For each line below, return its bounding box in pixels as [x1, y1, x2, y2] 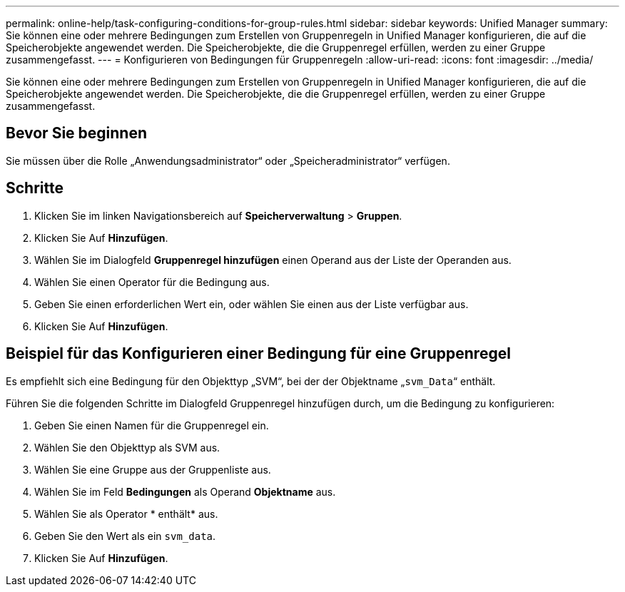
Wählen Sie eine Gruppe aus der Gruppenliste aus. [34, 463, 271, 476]
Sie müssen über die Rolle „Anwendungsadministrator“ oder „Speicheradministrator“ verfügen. [6, 154, 450, 167]
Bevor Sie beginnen [6, 124, 148, 143]
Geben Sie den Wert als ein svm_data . [34, 529, 216, 542]
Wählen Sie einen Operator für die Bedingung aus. [34, 275, 270, 288]
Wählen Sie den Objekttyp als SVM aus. [34, 441, 220, 454]
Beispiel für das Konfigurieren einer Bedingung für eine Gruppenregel [6, 345, 511, 363]
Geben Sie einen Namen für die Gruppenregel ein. [34, 419, 269, 432]
